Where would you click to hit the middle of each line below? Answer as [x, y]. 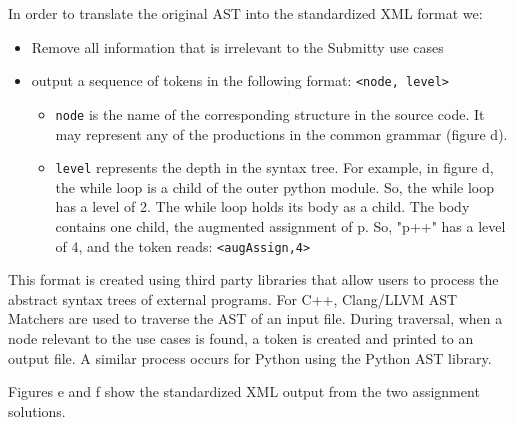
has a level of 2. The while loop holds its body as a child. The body [262, 206]
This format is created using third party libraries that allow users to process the [253, 279]
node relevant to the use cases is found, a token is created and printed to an [241, 337]
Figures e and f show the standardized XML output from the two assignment [244, 391]
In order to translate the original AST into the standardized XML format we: [245, 13]
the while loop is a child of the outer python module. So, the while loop [275, 186]
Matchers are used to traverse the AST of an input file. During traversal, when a [255, 318]
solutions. [37, 410]
